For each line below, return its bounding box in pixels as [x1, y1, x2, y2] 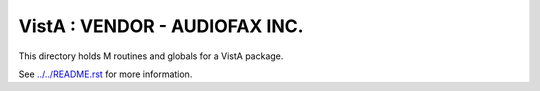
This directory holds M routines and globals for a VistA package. [18, 50, 284, 62]
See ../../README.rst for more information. [18, 68, 193, 80]
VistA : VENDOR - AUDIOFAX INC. [18, 15, 304, 37]
